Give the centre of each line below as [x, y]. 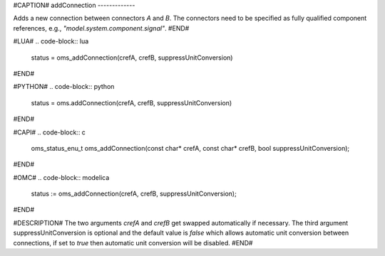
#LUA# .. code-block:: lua [51, 41]
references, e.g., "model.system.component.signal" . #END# [101, 28]
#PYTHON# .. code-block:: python [64, 87]
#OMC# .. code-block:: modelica [61, 177]
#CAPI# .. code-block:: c [49, 132]
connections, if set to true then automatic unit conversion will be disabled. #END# [133, 242]
